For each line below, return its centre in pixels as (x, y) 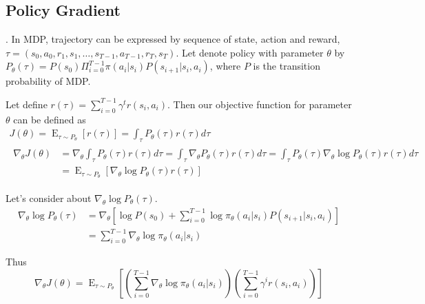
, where (225, 66)
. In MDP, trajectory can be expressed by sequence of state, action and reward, (173, 39)
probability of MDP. (48, 81)
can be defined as (50, 119)
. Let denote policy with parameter (250, 52)
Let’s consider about (49, 197)
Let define (27, 104)
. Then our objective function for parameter (260, 104)
